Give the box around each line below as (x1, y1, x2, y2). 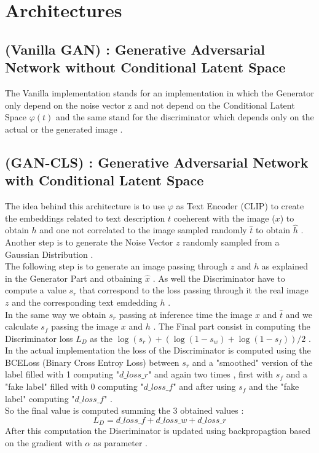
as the (90, 331, 112, 344)
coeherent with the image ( (173, 211, 275, 224)
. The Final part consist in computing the (153, 320, 310, 333)
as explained (261, 260, 309, 273)
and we (285, 308, 312, 320)
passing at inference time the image (119, 308, 253, 320)
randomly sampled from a (183, 235, 280, 248)
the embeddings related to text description (5, 211, 165, 224)
